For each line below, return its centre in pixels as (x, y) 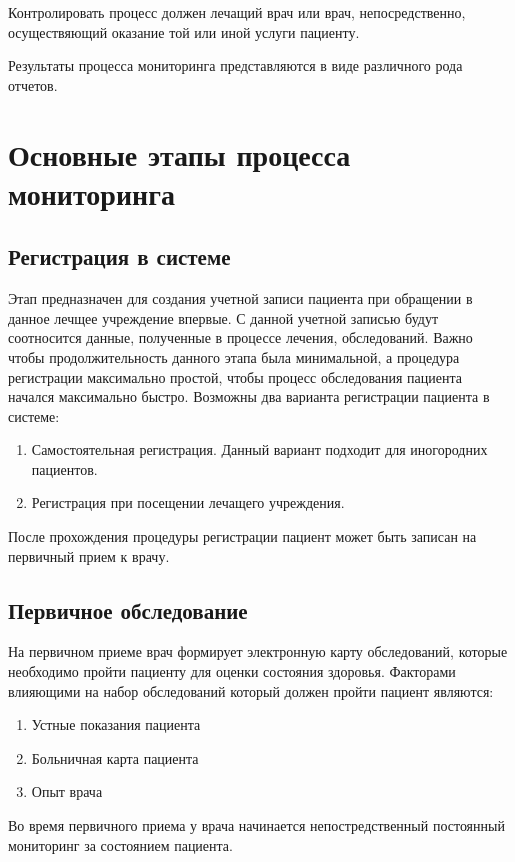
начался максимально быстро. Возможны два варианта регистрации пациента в (249, 396)
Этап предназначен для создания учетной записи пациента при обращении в (240, 298)
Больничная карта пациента (115, 757)
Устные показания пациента (116, 724)
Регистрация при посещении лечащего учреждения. (188, 502)
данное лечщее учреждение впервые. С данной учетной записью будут (223, 317)
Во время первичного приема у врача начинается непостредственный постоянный (256, 825)
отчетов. (33, 84)
